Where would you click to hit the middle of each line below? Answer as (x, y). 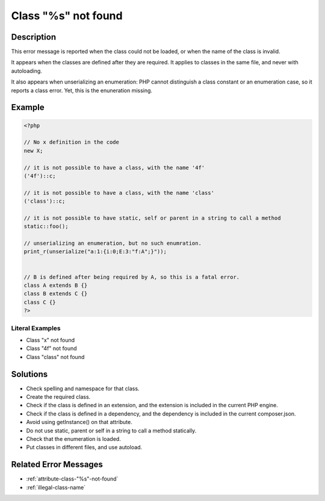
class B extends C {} (56, 294)
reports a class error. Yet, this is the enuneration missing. (82, 90)
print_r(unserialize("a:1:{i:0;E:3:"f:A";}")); (95, 252)
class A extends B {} (56, 285)
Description (34, 37)
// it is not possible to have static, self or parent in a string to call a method (152, 218)
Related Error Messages (57, 465)
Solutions (29, 374)
